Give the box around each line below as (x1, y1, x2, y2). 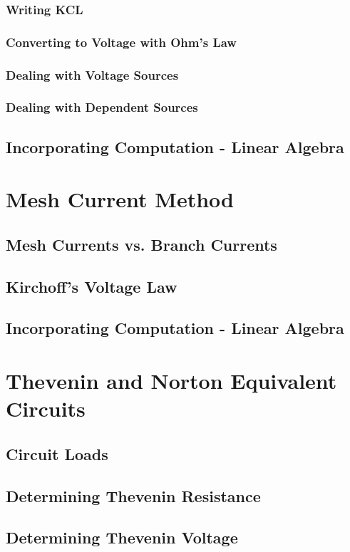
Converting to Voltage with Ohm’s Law (6, 33, 237, 51)
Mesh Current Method (6, 184, 234, 214)
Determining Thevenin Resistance (6, 484, 261, 506)
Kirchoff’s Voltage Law (6, 275, 177, 297)
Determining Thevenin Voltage (6, 526, 238, 548)
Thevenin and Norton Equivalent (6, 366, 337, 395)
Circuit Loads (6, 442, 108, 464)
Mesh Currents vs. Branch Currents (6, 233, 277, 255)
